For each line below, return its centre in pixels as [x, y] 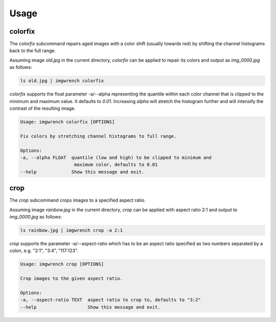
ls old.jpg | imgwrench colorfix [62, 81]
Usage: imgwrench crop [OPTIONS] [62, 264]
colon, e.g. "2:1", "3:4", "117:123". [44, 251]
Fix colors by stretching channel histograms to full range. [98, 136]
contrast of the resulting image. [43, 108]
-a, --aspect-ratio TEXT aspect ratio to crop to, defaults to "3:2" [111, 300]
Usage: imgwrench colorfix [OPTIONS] [67, 122]
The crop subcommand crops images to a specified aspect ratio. [77, 200]
